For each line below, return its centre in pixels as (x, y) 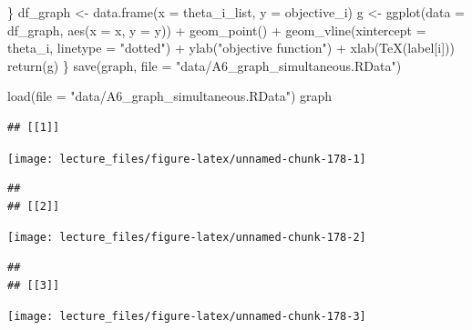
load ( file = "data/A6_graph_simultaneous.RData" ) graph (170, 96)
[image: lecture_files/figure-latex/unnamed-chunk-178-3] (187, 317)
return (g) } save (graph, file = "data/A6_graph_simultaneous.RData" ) (205, 65)
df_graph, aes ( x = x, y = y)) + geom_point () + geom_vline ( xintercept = (217, 30)
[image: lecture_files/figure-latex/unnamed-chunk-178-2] (187, 238)
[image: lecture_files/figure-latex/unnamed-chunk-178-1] (187, 159)
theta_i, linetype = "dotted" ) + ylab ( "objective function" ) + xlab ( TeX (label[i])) (231, 48)
